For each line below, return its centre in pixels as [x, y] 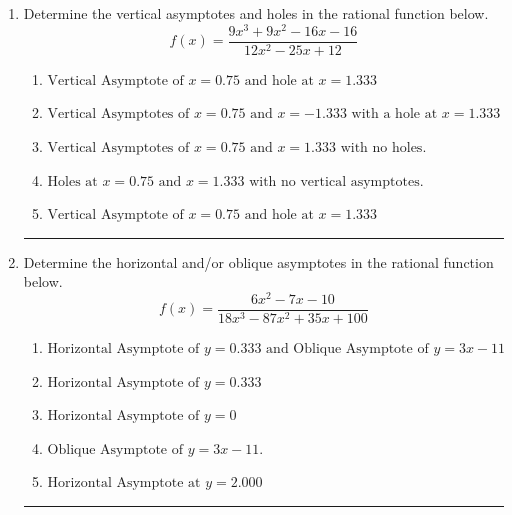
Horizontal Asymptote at [124, 483]
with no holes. [383, 147]
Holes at [72, 181]
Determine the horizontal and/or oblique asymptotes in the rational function [258, 261]
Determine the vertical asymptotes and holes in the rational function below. [256, 13]
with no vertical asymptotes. [336, 181]
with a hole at [394, 114]
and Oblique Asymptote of [347, 349]
